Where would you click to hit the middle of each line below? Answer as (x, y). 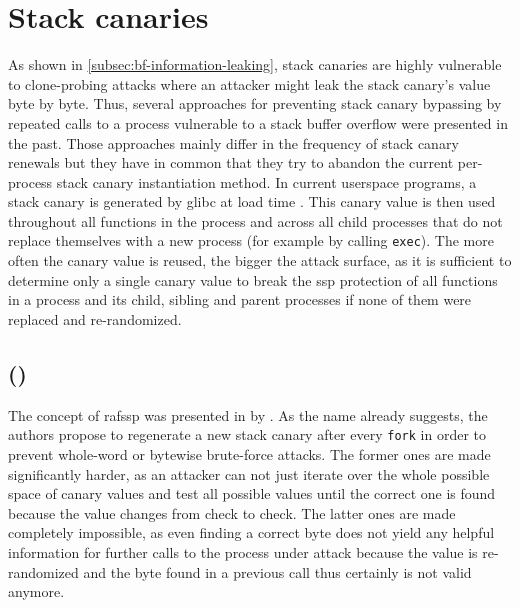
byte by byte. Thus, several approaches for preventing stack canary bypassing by (255, 103)
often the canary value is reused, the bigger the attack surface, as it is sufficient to (260, 260)
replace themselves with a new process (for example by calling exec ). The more (251, 240)
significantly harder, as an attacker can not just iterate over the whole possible (249, 473)
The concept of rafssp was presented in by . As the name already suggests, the (248, 414)
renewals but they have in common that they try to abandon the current (231, 162)
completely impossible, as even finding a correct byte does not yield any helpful (251, 532)
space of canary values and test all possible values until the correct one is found (252, 493)
